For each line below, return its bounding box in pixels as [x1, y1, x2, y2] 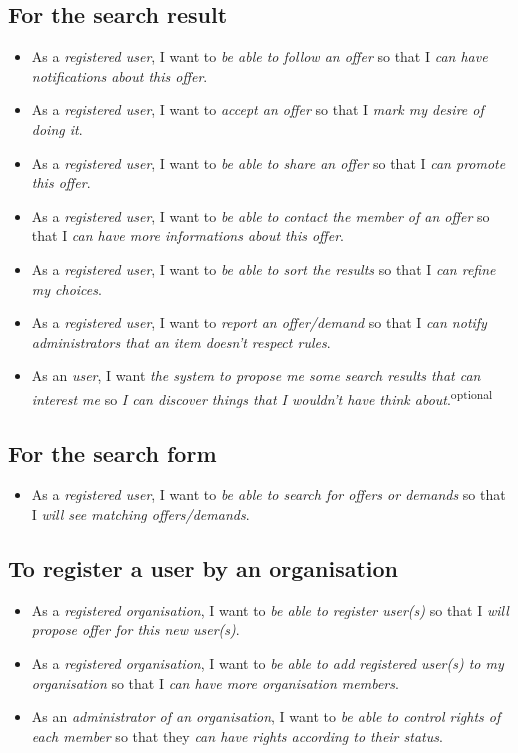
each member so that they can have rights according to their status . [31, 725, 443, 746]
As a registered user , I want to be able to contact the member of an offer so [31, 205, 490, 226]
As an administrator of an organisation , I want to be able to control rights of [31, 706, 501, 727]
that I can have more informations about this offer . [31, 225, 344, 246]
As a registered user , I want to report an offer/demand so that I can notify [31, 312, 487, 333]
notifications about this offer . [31, 65, 208, 86]
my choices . [31, 278, 102, 299]
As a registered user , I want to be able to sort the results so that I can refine [31, 258, 496, 279]
